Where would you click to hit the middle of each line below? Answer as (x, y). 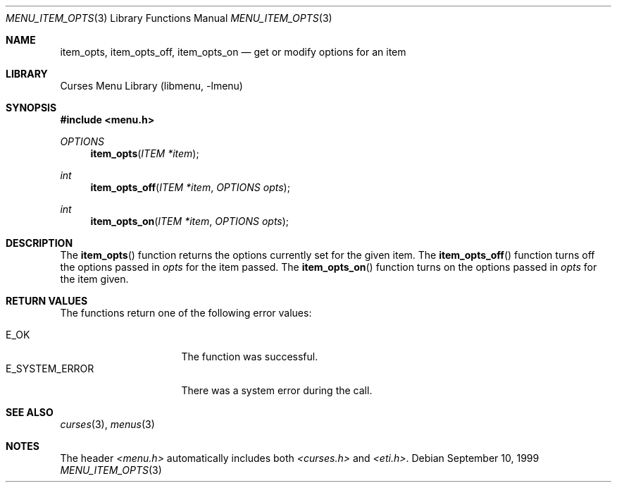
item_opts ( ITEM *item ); (145, 153)
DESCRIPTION (39, 243)
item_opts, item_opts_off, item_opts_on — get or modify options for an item (233, 52)
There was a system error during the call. (277, 390)
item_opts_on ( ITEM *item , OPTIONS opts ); (190, 221)
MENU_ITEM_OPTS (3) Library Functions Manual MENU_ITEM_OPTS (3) (169, 18)
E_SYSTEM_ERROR (50, 368)
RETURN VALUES (47, 301)
